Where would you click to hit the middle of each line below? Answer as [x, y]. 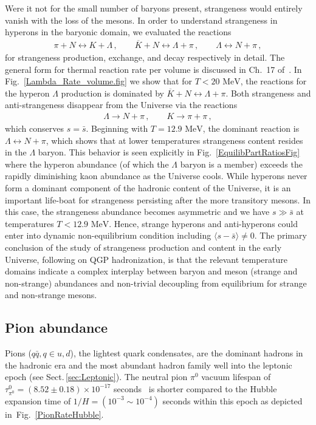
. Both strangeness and [268, 93]
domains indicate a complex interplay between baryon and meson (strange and [151, 271]
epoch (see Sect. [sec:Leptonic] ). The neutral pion [96, 377]
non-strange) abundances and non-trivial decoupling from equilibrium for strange [156, 283]
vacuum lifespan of [236, 377]
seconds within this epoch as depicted [232, 400]
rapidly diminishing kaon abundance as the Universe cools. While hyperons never [156, 176]
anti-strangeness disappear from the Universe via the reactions [121, 105]
